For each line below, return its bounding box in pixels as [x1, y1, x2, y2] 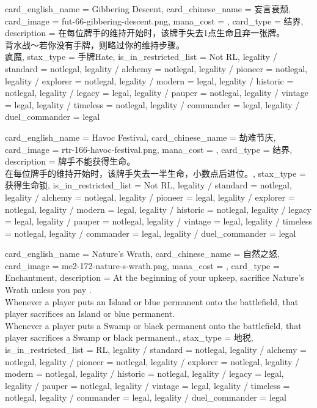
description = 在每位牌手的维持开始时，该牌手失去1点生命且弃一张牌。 [5, 26, 285, 39]
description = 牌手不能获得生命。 [5, 155, 136, 168]
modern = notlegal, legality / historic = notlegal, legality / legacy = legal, [5, 367, 284, 380]
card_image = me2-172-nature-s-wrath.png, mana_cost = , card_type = [5, 259, 280, 272]
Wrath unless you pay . [5, 283, 92, 296]
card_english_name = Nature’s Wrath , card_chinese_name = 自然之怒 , [5, 247, 280, 260]
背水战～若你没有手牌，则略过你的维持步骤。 [5, 38, 184, 51]
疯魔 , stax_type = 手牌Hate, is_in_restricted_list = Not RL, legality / [5, 50, 277, 63]
